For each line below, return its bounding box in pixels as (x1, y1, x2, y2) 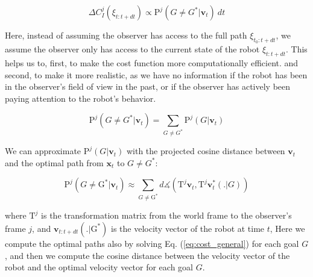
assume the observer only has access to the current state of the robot (5, 43, 260, 55)
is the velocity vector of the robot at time (111, 222, 265, 234)
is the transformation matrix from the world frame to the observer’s (41, 209, 292, 222)
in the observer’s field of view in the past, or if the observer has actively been (5, 80, 291, 93)
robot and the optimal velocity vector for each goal (5, 261, 194, 273)
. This (286, 43, 308, 55)
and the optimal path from (5, 156, 104, 169)
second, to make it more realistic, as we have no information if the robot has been (5, 68, 308, 81)
